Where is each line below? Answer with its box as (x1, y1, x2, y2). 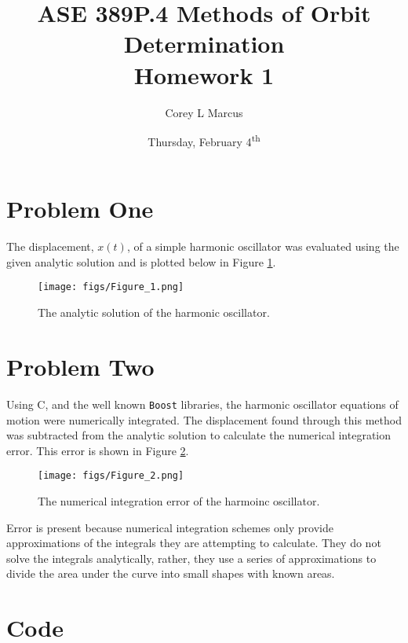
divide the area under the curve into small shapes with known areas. (6, 565, 335, 582)
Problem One (6, 193, 154, 225)
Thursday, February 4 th (148, 131, 260, 149)
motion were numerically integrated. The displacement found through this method (6, 411, 402, 428)
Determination (123, 28, 285, 60)
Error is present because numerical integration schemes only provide (6, 519, 333, 535)
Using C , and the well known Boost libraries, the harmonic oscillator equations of (6, 395, 399, 412)
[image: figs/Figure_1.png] (38, 281, 184, 293)
